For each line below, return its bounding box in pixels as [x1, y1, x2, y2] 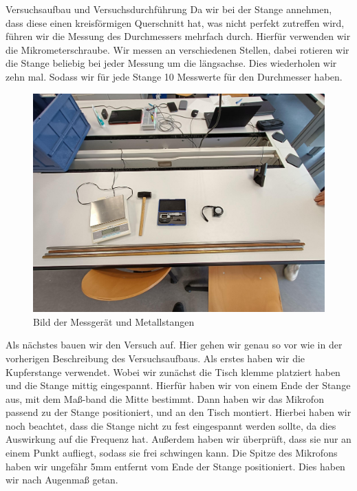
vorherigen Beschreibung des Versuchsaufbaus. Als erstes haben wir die [6, 351, 305, 365]
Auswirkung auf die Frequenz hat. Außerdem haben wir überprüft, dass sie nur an [6, 432, 351, 446]
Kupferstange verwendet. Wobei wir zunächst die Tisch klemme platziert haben [6, 364, 340, 379]
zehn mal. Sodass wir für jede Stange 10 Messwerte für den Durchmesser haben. [6, 69, 343, 83]
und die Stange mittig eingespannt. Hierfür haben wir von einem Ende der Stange [6, 378, 351, 393]
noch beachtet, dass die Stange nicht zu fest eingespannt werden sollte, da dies [6, 418, 336, 432]
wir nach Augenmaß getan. [6, 472, 118, 487]
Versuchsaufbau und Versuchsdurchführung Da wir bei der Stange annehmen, [6, 2, 332, 16]
